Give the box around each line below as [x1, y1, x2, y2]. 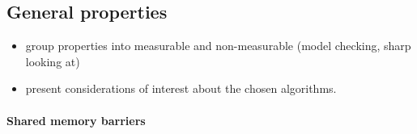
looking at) [25, 52, 80, 69]
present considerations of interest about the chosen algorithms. [25, 80, 337, 97]
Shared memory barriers [6, 111, 146, 128]
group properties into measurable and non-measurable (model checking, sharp [25, 37, 411, 54]
